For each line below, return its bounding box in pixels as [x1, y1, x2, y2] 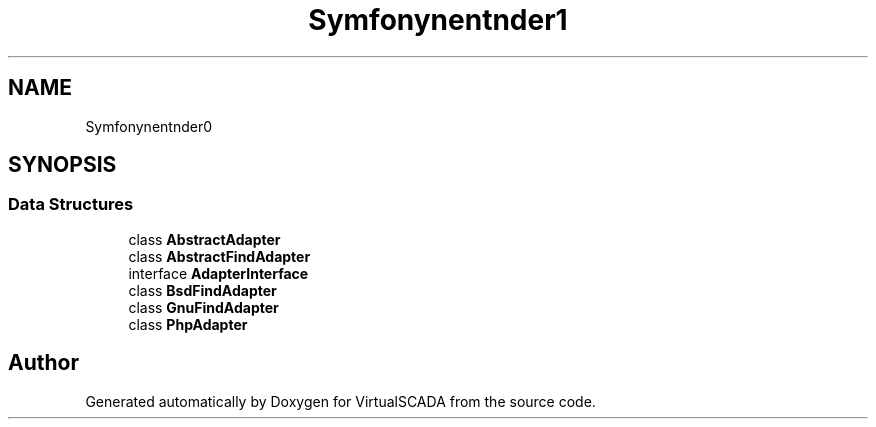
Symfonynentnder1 [308, 3, 568, 37]
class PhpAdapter [128, 315, 248, 333]
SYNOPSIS [8, 152, 117, 178]
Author [8, 350, 79, 376]
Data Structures [8, 194, 134, 215]
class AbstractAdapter [128, 230, 281, 248]
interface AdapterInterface [128, 264, 309, 282]
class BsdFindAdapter [128, 281, 277, 299]
